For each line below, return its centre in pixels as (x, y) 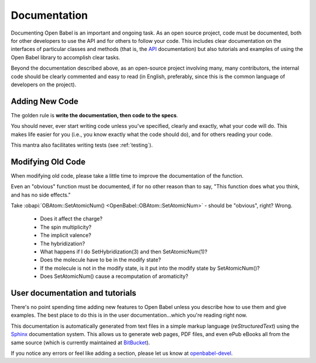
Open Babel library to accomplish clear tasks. (66, 57)
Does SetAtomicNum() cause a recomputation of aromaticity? (114, 276)
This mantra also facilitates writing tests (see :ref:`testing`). (82, 145)
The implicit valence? (66, 235)
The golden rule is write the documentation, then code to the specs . (95, 115)
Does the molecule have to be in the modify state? (100, 260)
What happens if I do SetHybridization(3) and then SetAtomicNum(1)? (124, 252)
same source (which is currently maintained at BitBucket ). (80, 342)
